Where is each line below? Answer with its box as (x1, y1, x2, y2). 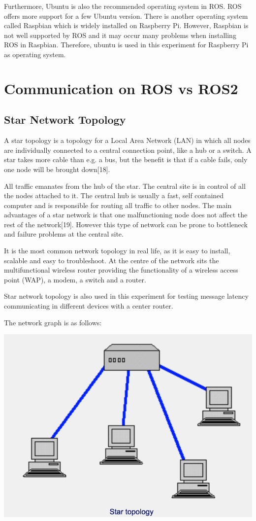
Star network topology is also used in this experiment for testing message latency (4, 291, 249, 301)
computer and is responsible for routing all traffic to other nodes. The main (4, 200, 232, 210)
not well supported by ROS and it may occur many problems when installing (4, 30, 236, 40)
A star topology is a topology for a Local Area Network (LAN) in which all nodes (4, 135, 251, 145)
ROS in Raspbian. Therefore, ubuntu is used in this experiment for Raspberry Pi (4, 39, 249, 50)
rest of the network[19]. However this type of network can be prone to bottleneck (4, 219, 248, 229)
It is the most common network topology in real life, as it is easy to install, (4, 245, 230, 256)
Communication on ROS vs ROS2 (4, 78, 238, 98)
